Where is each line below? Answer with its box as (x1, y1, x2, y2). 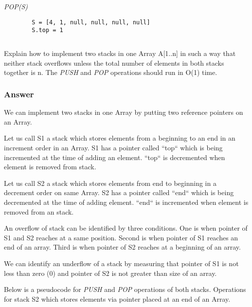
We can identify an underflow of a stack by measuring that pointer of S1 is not (4, 258, 239, 269)
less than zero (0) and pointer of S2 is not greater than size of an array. (4, 268, 217, 278)
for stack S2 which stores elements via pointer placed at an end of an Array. (4, 293, 231, 304)
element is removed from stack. (4, 162, 96, 172)
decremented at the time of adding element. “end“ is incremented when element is (4, 197, 249, 207)
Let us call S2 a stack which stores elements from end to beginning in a (4, 178, 216, 188)
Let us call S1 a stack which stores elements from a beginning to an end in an (4, 133, 235, 143)
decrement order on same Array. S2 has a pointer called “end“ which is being (4, 187, 234, 198)
